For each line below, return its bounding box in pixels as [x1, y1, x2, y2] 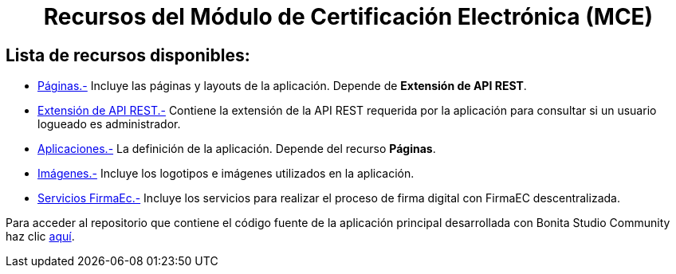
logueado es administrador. [37, 117, 181, 131]
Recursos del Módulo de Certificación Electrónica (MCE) [43, 3, 654, 30]
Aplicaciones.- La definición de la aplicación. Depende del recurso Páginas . [37, 142, 436, 156]
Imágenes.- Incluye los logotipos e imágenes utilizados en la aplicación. [37, 166, 415, 181]
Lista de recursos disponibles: [6, 45, 250, 65]
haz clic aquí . [6, 229, 75, 244]
